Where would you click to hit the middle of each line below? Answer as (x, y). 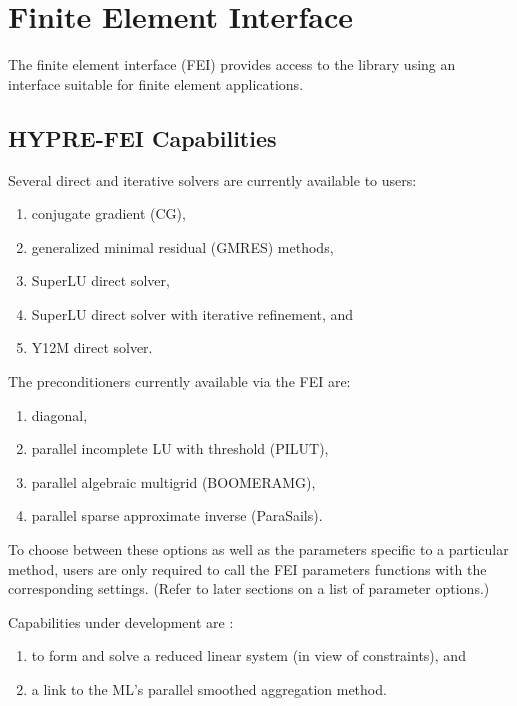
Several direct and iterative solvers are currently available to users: (212, 179)
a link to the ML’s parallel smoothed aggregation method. (209, 689)
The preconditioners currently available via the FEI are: (179, 381)
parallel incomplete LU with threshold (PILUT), (180, 448)
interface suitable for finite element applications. (156, 83)
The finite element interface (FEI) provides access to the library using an (232, 64)
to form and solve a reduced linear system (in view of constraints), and (248, 655)
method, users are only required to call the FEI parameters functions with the (247, 568)
